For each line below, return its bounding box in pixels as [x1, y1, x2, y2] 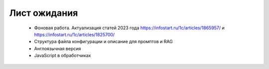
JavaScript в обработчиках [34, 53, 91, 59]
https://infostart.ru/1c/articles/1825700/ [34, 31, 115, 37]
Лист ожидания [9, 7, 78, 18]
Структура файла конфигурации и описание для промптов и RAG [34, 39, 173, 45]
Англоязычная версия [34, 45, 81, 52]
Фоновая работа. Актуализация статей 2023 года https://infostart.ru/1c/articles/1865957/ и [34, 25, 225, 31]
